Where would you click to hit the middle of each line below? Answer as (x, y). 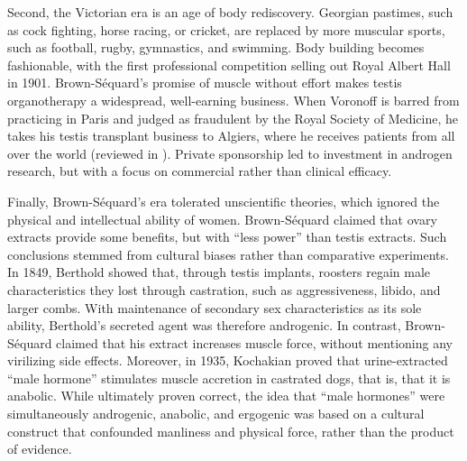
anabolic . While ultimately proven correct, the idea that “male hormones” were (226, 396)
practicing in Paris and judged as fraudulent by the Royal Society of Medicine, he (233, 118)
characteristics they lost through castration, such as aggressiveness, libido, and (224, 289)
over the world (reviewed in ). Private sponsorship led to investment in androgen (230, 153)
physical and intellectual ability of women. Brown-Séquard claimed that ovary (222, 219)
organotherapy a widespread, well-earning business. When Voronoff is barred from (233, 100)
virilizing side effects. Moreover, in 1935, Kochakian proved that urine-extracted (228, 360)
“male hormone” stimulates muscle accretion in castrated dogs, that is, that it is (229, 378)
